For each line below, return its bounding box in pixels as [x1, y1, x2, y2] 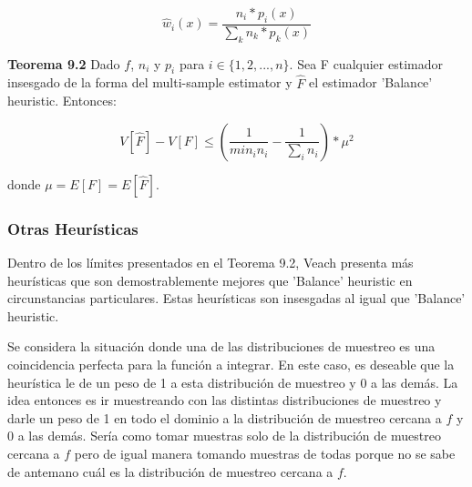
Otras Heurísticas [7, 217, 139, 239]
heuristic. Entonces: [7, 91, 117, 110]
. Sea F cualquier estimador [289, 54, 443, 73]
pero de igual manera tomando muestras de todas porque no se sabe [74, 443, 456, 462]
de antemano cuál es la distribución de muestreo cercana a [7, 462, 333, 481]
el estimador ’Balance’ [308, 73, 433, 92]
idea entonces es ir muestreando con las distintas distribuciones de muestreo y [7, 391, 442, 410]
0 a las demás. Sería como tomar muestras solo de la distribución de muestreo [7, 426, 441, 445]
